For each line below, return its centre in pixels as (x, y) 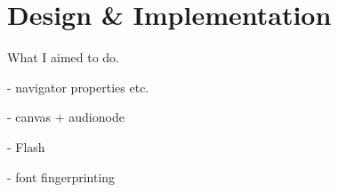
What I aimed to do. (63, 57)
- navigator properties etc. (78, 87)
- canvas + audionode (66, 117)
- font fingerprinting (61, 176)
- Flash (26, 146)
